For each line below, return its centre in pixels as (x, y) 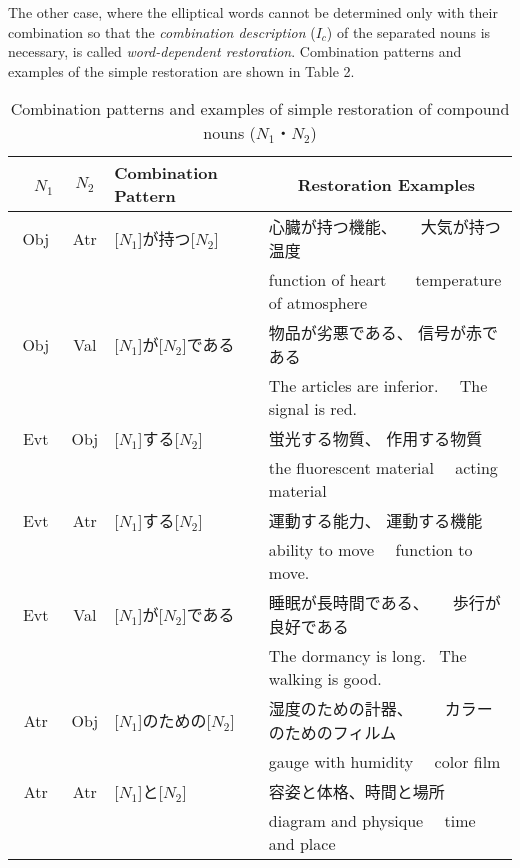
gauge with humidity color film (384, 762)
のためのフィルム (332, 733)
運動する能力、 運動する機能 (375, 521)
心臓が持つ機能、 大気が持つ (384, 227)
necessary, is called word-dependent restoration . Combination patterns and (235, 51)
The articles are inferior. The (378, 386)
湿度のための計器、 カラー (380, 709)
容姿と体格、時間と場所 (356, 792)
